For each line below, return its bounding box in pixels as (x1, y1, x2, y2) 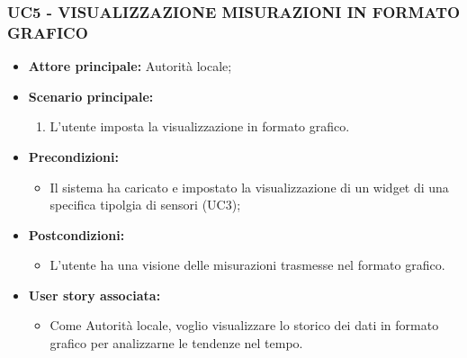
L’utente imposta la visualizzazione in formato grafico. (49, 117, 350, 136)
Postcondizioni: (28, 225, 125, 244)
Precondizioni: (28, 147, 119, 166)
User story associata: (28, 285, 161, 304)
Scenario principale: (28, 86, 154, 105)
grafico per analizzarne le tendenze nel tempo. (49, 334, 303, 353)
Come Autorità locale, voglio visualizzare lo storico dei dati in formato (49, 316, 439, 335)
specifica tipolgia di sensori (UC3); (49, 195, 241, 214)
